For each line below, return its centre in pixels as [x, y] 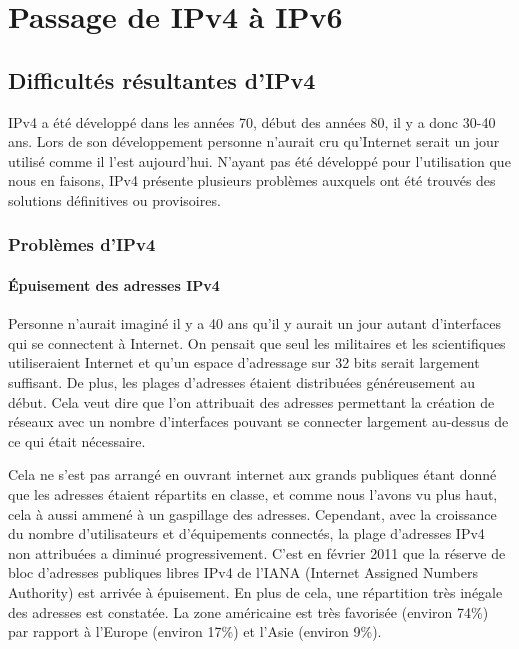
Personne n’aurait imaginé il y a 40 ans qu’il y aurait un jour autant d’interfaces [255, 323]
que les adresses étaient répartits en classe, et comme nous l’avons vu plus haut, [253, 493]
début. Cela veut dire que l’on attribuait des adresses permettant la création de [251, 401]
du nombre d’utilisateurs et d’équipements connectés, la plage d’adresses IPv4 [246, 533]
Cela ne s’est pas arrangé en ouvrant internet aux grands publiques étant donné [252, 474]
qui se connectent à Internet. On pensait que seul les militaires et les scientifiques [257, 342]
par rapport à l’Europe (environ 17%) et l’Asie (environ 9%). [195, 631]
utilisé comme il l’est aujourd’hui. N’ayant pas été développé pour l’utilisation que [259, 160]
